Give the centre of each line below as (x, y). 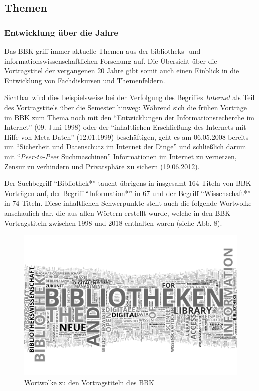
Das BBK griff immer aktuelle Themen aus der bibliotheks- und (102, 51)
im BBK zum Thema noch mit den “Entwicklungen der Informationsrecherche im (129, 117)
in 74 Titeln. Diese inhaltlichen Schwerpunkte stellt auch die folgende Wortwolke (128, 203)
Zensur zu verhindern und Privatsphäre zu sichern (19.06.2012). (102, 166)
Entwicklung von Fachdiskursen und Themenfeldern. (85, 80)
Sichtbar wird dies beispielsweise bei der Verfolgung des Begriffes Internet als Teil (129, 97)
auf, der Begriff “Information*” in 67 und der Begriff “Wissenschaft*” (144, 193)
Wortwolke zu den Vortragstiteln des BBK (89, 382)
